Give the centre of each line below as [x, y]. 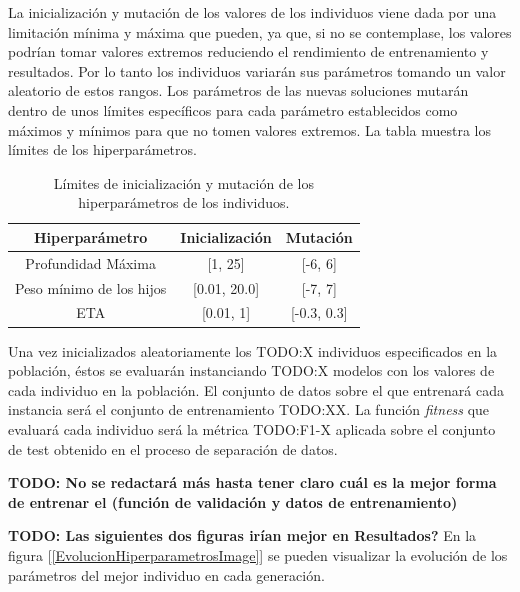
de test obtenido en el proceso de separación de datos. [173, 448]
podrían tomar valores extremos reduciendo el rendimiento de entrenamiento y [248, 51]
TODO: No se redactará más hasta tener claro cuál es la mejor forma [252, 482]
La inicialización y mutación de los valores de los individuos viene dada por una [252, 12]
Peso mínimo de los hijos [91, 287]
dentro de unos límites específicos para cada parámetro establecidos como [233, 109]
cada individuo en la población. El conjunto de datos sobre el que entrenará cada [256, 389]
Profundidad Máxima [90, 262]
